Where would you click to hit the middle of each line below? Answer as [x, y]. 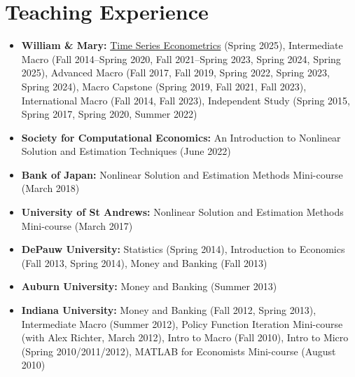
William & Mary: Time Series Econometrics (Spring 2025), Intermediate [182, 45]
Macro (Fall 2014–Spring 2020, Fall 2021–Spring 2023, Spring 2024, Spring [181, 59]
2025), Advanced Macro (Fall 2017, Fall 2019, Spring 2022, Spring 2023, [175, 73]
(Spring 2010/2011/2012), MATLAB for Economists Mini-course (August [179, 351]
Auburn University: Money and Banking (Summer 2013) [149, 286]
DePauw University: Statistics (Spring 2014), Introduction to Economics [183, 249]
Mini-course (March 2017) [77, 225]
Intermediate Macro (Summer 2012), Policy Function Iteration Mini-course [182, 323]
